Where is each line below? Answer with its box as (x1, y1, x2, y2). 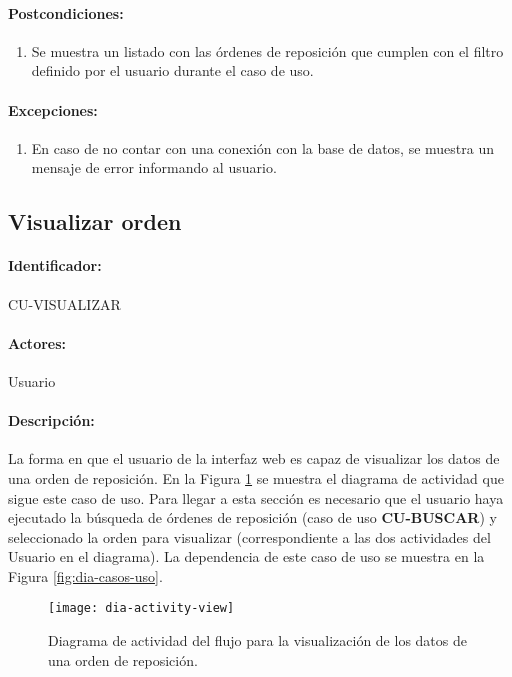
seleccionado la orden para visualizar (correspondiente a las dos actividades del (8, 526, 491, 547)
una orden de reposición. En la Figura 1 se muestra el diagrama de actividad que (8, 467, 504, 488)
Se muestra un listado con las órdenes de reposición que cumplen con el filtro (31, 40, 504, 61)
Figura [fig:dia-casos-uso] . (8, 565, 163, 586)
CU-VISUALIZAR (8, 293, 121, 314)
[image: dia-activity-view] (48, 601, 235, 616)
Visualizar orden (8, 206, 182, 237)
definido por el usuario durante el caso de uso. (31, 60, 314, 81)
